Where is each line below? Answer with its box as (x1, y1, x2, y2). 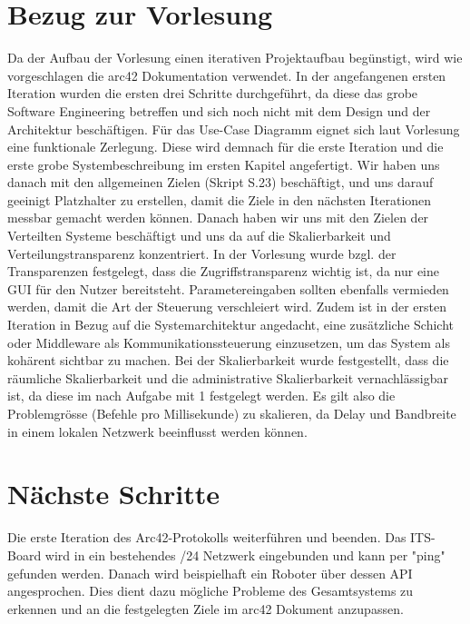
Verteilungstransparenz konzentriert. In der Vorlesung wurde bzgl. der (7, 243, 397, 262)
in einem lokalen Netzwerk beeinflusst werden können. (7, 421, 308, 441)
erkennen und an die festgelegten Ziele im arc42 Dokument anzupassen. (7, 599, 404, 618)
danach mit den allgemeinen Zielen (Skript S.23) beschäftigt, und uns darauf (7, 173, 434, 192)
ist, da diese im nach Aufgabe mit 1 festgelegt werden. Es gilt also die (7, 386, 396, 405)
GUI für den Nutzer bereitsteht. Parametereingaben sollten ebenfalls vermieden (7, 279, 449, 298)
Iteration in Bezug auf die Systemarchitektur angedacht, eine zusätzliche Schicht (7, 315, 454, 334)
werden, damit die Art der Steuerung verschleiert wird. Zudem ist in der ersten (7, 297, 446, 316)
